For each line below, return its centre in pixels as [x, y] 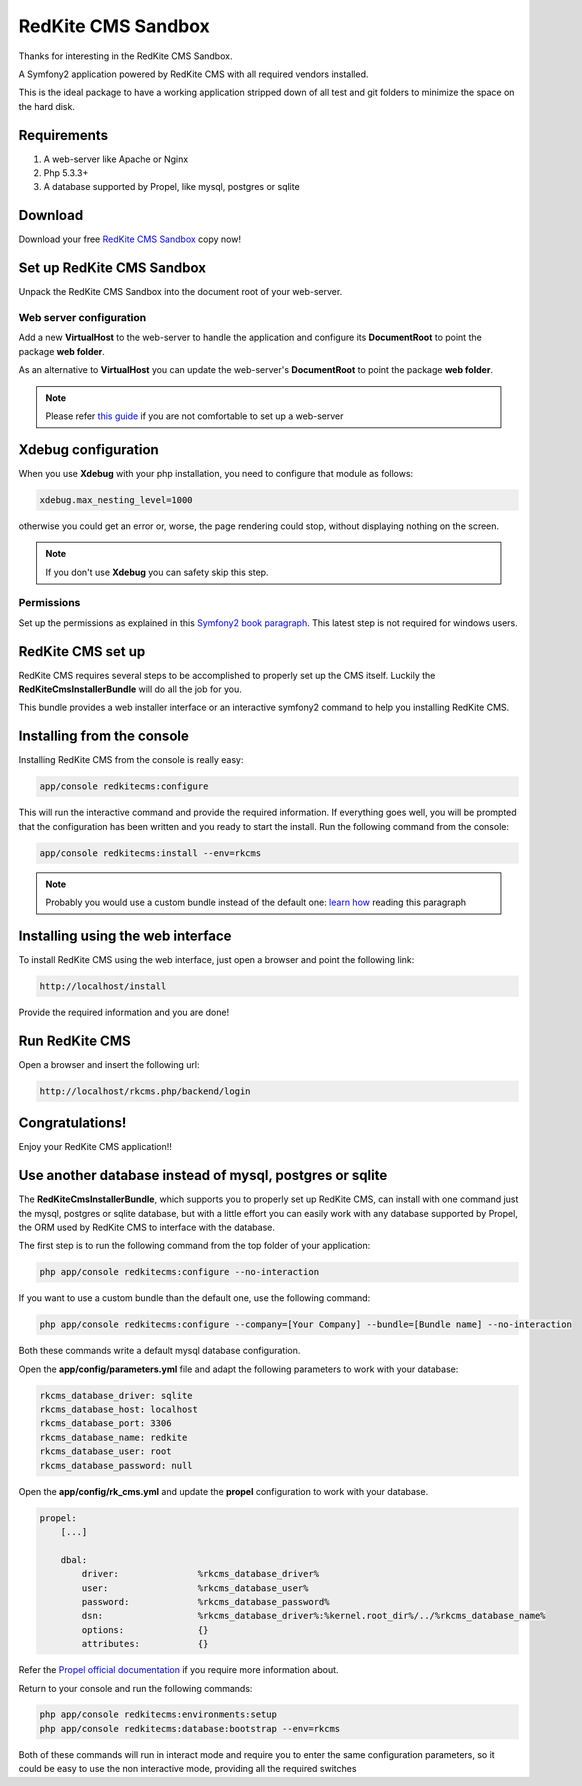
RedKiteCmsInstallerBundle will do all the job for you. [130, 689]
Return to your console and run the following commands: [135, 1688]
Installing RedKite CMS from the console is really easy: [131, 760]
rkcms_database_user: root [105, 1451]
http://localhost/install [103, 986]
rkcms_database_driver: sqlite [116, 1395]
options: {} [145, 1629]
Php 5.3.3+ [66, 173]
